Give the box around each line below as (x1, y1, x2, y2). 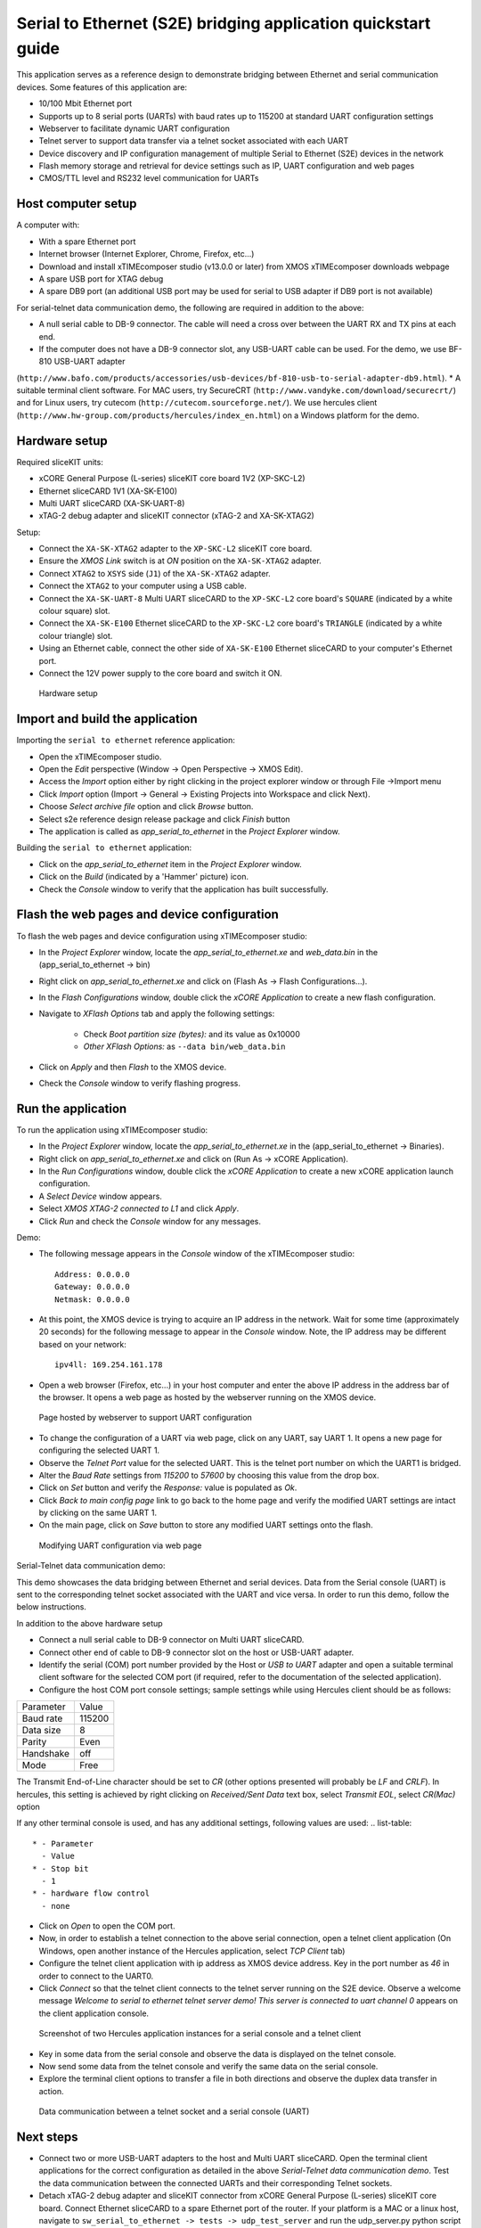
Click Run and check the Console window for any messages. (38, 1216, 262, 1226)
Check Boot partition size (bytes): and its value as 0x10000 (83, 1028, 300, 1039)
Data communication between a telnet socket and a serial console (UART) (38, 2106, 310, 2117)
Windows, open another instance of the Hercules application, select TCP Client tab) (38, 1945, 346, 1956)
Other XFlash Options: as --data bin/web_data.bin (83, 1041, 286, 1052)
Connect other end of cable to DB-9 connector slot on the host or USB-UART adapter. (38, 1647, 355, 1658)
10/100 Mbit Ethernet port (38, 98, 133, 109)
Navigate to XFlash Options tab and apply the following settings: (38, 1008, 275, 1020)
